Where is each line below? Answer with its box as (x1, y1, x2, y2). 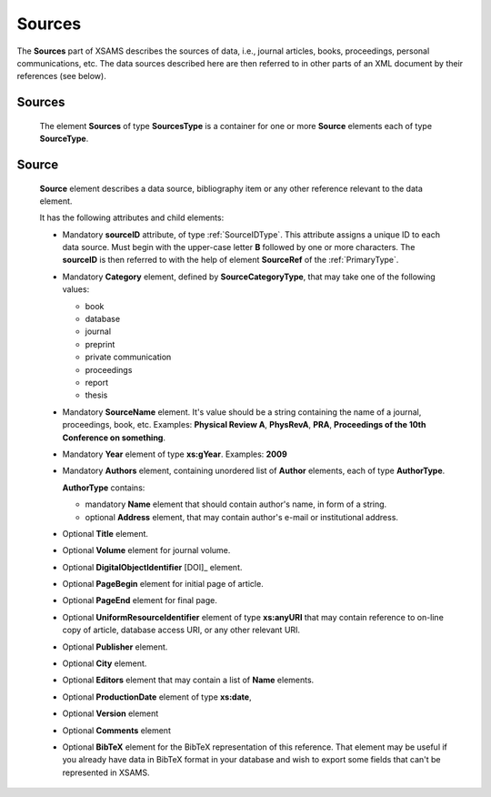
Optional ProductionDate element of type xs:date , (62, 691, 252, 702)
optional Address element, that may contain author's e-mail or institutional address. (85, 511, 399, 522)
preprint (85, 338, 115, 349)
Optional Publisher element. (62, 641, 168, 652)
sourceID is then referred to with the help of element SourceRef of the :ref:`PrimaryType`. (62, 255, 399, 266)
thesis (85, 389, 108, 400)
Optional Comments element (62, 724, 172, 736)
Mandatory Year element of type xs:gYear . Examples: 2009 (62, 449, 288, 459)
